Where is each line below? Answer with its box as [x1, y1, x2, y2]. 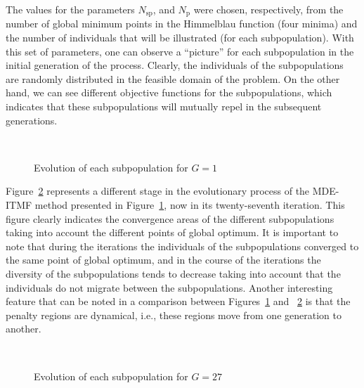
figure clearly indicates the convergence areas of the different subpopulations [6, 211, 334, 226]
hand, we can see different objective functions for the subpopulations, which [6, 85, 332, 100]
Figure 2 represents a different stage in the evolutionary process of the [6, 183, 310, 198]
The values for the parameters [6, 2, 135, 16]
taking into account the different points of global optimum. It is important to [6, 225, 339, 240]
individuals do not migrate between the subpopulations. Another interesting [6, 280, 333, 295]
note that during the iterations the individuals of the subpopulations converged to [6, 238, 359, 253]
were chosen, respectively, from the [193, 2, 344, 16]
